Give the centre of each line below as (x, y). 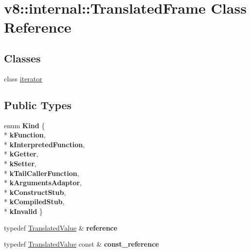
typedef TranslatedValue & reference (61, 227)
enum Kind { (25, 125)
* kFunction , (25, 135)
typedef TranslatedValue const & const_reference (81, 244)
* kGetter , (21, 154)
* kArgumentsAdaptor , (43, 183)
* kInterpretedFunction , (45, 144)
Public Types (38, 105)
